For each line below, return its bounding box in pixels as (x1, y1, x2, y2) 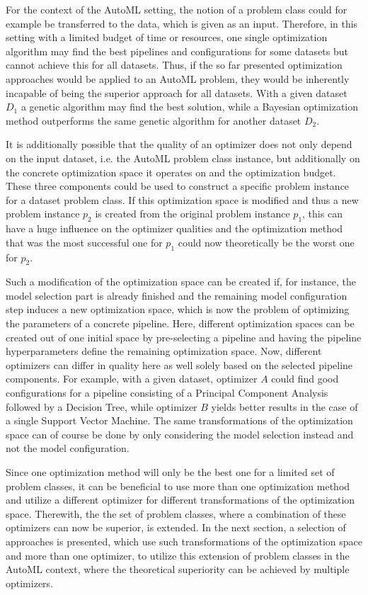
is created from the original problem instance (95, 206, 290, 221)
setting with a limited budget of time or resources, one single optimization (6, 30, 328, 45)
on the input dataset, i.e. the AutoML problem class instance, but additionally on (6, 150, 360, 165)
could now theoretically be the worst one (178, 234, 355, 249)
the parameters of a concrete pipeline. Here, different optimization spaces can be (6, 316, 355, 331)
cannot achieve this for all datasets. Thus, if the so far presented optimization (6, 57, 343, 72)
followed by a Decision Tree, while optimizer (6, 399, 197, 414)
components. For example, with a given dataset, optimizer (6, 371, 258, 386)
